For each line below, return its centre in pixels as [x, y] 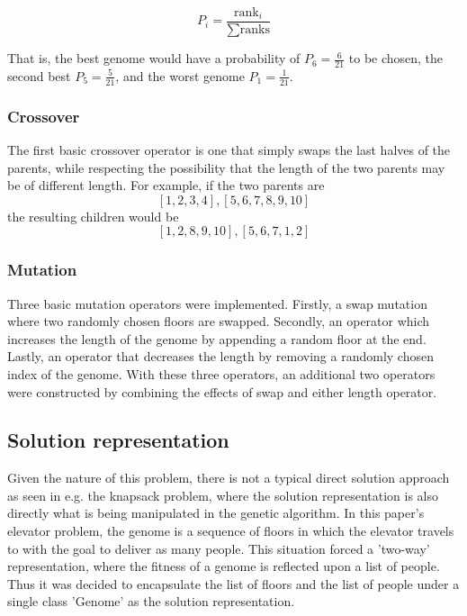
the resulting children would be [93, 216]
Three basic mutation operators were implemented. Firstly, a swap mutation [217, 303]
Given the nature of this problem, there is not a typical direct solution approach [229, 478]
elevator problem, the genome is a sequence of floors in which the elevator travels [231, 531]
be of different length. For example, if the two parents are [166, 185]
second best [39, 75]
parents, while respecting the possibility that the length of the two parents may [226, 167]
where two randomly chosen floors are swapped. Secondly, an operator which [219, 321]
